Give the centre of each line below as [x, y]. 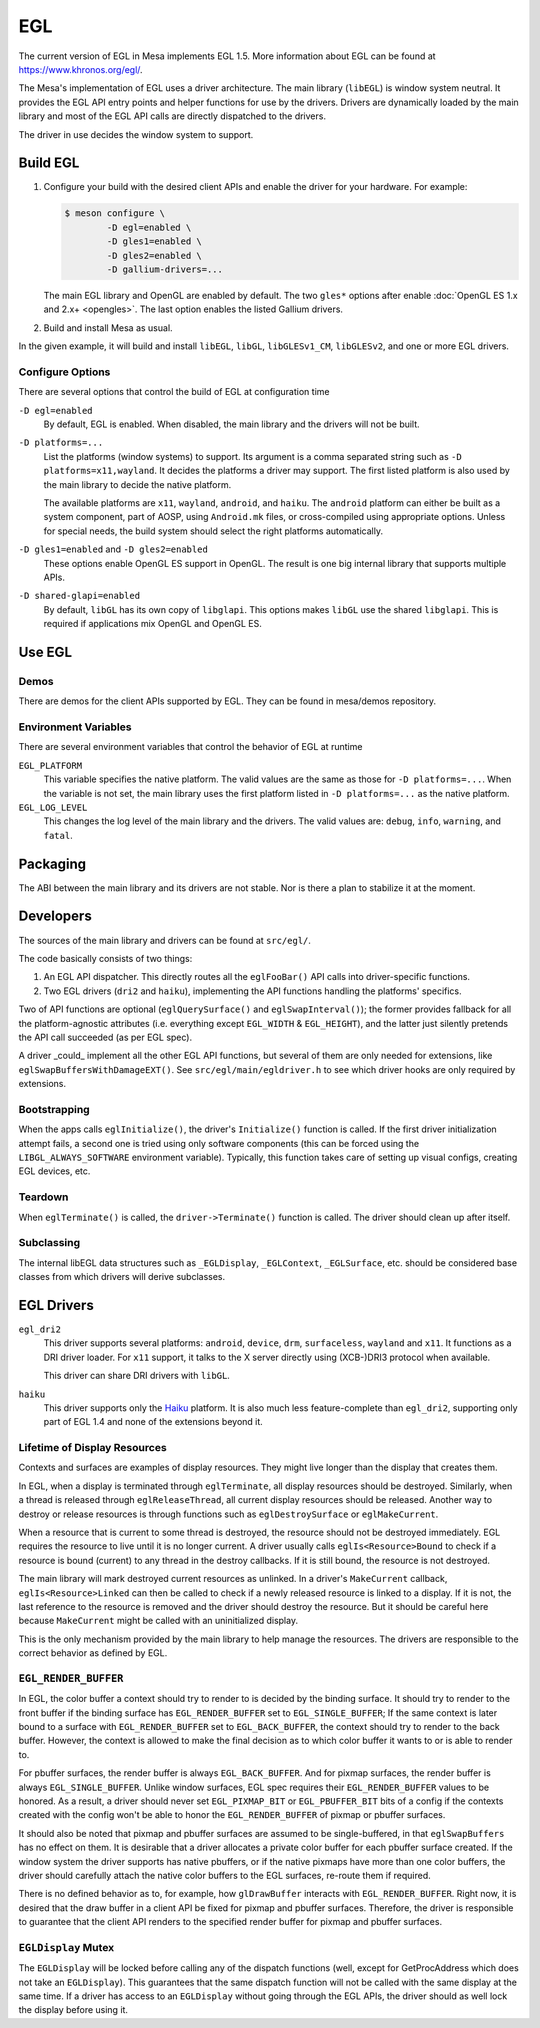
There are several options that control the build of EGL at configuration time [174, 392]
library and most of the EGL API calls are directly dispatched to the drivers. [172, 116]
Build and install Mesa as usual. [108, 327]
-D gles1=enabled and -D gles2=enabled [113, 549]
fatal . [58, 835]
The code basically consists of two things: [105, 958]
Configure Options [64, 372]
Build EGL [49, 163]
